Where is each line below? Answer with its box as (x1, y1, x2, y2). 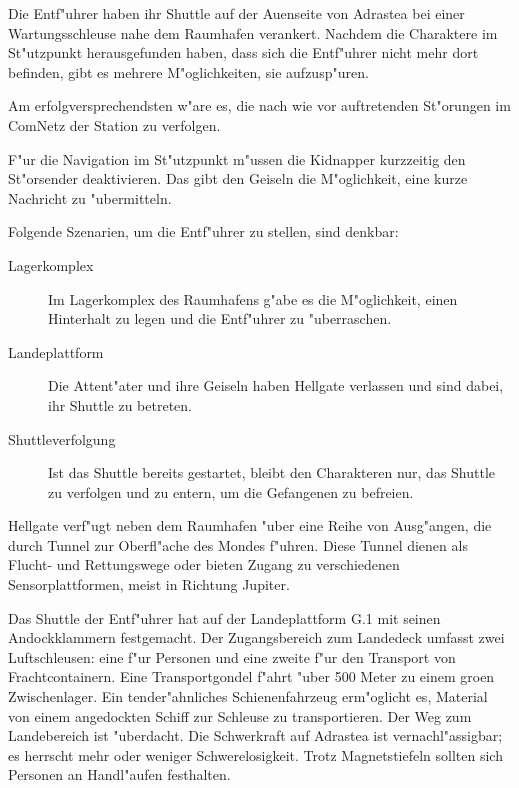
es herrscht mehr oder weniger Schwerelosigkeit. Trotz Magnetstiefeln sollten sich (8, 744, 503, 765)
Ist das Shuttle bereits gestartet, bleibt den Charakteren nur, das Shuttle (48, 462, 496, 483)
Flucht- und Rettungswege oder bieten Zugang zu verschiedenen (8, 554, 400, 575)
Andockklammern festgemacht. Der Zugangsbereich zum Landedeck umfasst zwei (8, 627, 505, 648)
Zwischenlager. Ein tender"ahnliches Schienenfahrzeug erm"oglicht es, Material (8, 686, 488, 707)
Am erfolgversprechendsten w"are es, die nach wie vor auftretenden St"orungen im (8, 95, 511, 116)
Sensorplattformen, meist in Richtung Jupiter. (8, 574, 290, 595)
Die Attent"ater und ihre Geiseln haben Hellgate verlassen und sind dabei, (48, 375, 504, 396)
